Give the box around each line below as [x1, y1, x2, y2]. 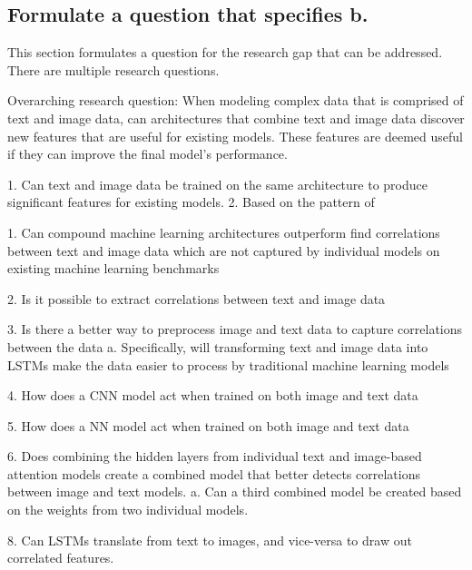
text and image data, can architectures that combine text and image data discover [7, 108, 465, 127]
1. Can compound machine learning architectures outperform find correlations [7, 222, 440, 241]
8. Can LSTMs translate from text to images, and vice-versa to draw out [7, 530, 412, 549]
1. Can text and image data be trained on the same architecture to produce [7, 174, 428, 193]
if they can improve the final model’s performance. [7, 144, 288, 163]
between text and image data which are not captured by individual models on [7, 241, 440, 260]
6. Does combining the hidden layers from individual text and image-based [7, 447, 422, 466]
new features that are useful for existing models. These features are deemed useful [7, 126, 463, 145]
